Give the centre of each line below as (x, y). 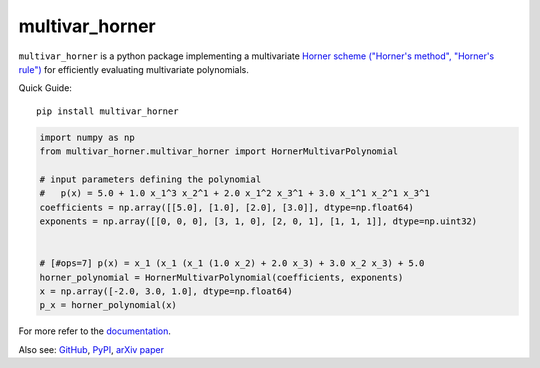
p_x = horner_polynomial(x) (108, 305)
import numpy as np (87, 137)
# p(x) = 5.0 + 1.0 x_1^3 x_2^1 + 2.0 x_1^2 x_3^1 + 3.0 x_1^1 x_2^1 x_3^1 (234, 193)
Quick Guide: (45, 88)
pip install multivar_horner (107, 111)
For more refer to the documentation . (95, 331)
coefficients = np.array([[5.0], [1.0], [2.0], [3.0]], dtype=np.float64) (227, 207)
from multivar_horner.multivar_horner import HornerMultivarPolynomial (219, 151)
